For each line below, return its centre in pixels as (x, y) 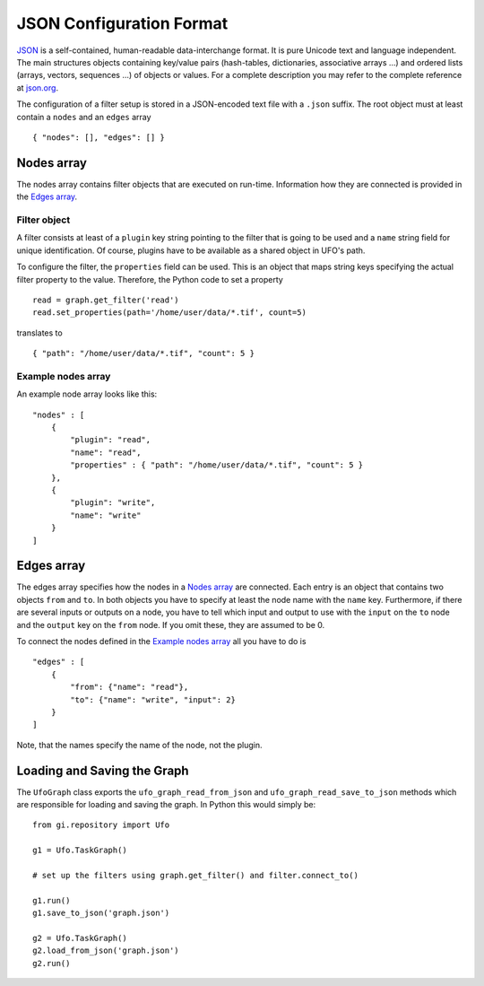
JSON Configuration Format (122, 23)
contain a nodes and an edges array (84, 117)
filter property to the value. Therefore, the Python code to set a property (150, 279)
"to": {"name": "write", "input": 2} (153, 699)
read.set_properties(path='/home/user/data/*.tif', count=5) (169, 313)
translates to (39, 333)
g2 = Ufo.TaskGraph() (80, 938)
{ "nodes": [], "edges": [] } (99, 137)
